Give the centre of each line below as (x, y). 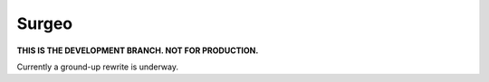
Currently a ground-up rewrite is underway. (98, 67)
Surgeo (45, 23)
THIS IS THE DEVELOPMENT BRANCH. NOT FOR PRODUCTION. (138, 50)
